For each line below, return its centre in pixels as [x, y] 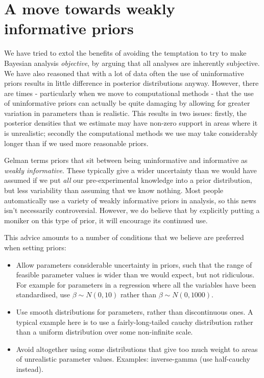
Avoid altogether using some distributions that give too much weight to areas [137, 349]
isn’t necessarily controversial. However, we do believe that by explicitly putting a [132, 210]
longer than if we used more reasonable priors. [76, 143]
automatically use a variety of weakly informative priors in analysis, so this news [130, 200]
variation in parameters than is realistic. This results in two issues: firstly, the [126, 113]
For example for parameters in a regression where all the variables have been [136, 284]
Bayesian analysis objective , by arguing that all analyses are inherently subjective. [132, 63]
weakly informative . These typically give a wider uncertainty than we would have [130, 170]
